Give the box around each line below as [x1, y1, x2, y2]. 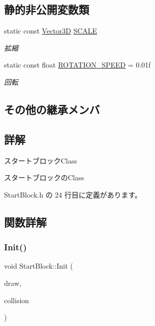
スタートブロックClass [4, 155, 77, 166]
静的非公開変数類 [4, 2, 89, 17]
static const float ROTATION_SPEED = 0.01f [4, 59, 151, 70]
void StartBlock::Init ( [4, 260, 73, 271]
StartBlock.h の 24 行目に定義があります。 [4, 189, 142, 200]
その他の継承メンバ [4, 101, 100, 117]
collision [4, 295, 29, 305]
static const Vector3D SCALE [4, 25, 97, 36]
